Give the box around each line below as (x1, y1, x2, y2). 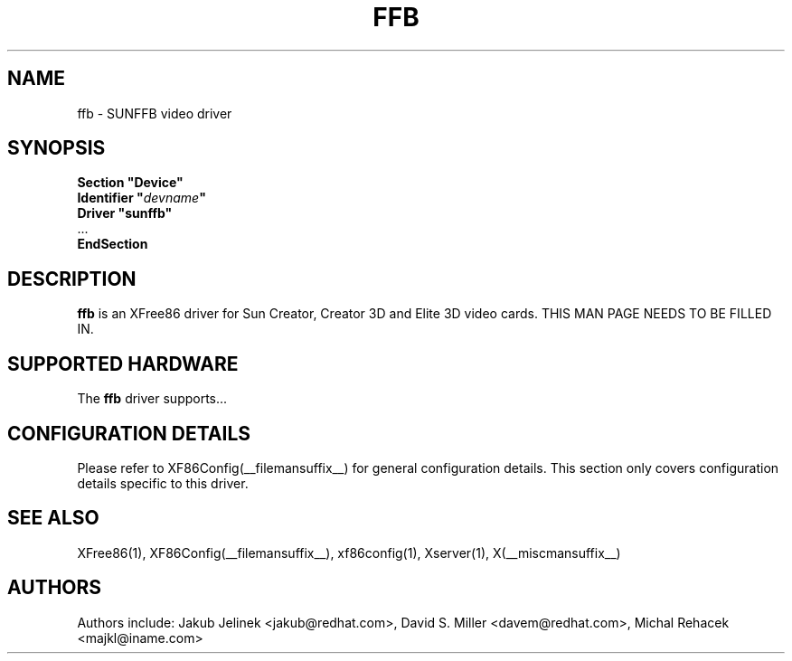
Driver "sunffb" (77, 205, 173, 222)
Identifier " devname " (77, 190, 206, 206)
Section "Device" (77, 175, 184, 191)
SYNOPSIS (7, 137, 106, 160)
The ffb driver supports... (77, 391, 228, 407)
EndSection (77, 236, 148, 252)
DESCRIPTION (7, 267, 137, 290)
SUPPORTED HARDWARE (7, 352, 239, 375)
